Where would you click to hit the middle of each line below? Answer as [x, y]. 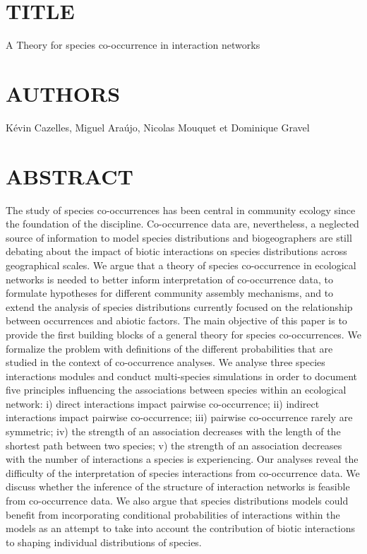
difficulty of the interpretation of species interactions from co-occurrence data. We [183, 472]
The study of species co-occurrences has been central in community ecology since [181, 210]
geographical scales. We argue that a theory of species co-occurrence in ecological [181, 265]
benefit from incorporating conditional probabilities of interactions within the [173, 514]
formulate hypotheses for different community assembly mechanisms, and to [170, 293]
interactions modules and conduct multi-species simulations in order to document [181, 376]
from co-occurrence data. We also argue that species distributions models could [177, 501]
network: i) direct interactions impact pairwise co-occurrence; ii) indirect [163, 403]
